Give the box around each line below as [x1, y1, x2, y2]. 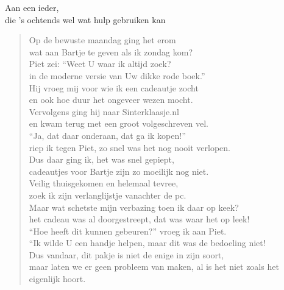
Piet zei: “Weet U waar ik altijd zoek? [29, 57, 171, 70]
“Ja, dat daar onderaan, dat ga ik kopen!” [29, 129, 186, 141]
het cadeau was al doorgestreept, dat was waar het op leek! [29, 213, 250, 225]
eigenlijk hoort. [29, 272, 86, 285]
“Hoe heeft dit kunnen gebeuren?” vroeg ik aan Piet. [29, 224, 227, 237]
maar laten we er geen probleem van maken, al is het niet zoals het [29, 260, 279, 273]
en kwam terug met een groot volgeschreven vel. [29, 117, 208, 130]
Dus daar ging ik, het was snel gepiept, [29, 153, 174, 166]
